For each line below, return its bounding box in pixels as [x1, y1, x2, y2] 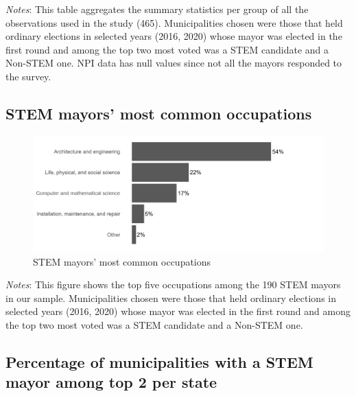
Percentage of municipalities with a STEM [5, 351, 313, 373]
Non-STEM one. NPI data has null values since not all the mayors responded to [5, 56, 342, 70]
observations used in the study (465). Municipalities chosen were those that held [5, 15, 343, 30]
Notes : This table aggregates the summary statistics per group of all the [5, 2, 309, 16]
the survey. [5, 69, 51, 83]
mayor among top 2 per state [5, 371, 217, 393]
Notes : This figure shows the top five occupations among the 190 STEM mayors [5, 277, 341, 292]
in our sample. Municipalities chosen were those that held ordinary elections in [5, 290, 336, 305]
